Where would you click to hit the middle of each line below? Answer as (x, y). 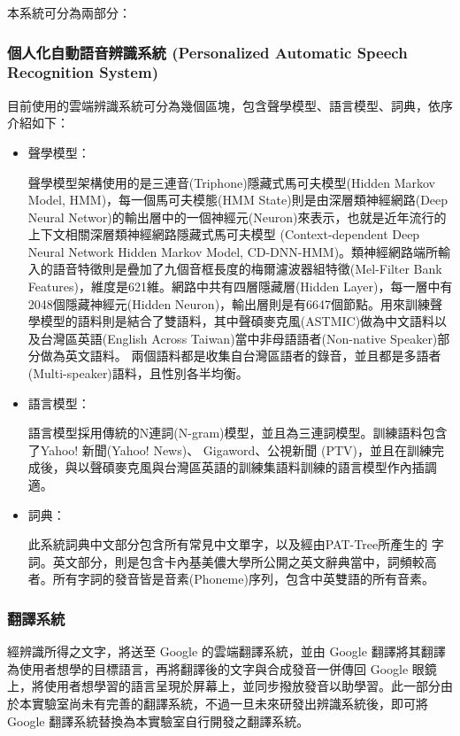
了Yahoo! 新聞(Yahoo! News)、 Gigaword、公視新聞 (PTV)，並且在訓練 (230, 449)
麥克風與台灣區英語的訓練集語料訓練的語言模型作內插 (269, 467)
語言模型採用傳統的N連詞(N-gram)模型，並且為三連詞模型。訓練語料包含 (238, 433)
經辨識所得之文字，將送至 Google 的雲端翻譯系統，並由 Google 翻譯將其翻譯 (226, 651)
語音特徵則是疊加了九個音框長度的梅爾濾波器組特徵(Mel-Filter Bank (247, 269)
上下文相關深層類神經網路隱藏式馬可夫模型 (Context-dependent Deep (224, 234)
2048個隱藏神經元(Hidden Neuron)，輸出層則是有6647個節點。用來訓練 (229, 303)
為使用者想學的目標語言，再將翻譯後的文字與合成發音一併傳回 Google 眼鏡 (222, 668)
